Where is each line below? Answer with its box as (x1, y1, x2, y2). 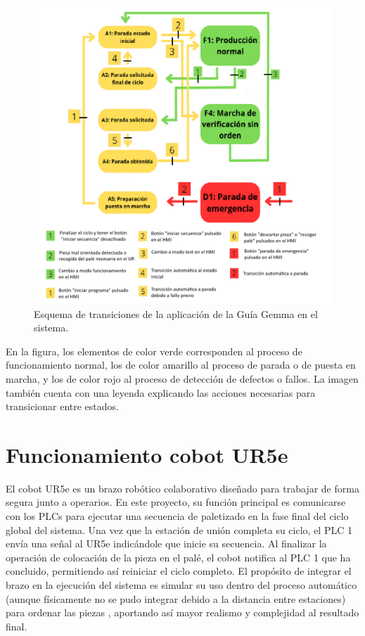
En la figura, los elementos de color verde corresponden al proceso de (6, 343, 302, 358)
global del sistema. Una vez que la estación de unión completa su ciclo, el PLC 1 (6, 522, 352, 537)
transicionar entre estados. (6, 399, 119, 414)
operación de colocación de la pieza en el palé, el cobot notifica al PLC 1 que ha (6, 549, 351, 564)
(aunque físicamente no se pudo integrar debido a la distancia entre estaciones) (6, 591, 346, 606)
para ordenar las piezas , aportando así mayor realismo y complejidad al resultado (6, 605, 359, 620)
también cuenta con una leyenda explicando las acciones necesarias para (6, 385, 316, 400)
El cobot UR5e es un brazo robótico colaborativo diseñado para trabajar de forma (6, 481, 359, 495)
